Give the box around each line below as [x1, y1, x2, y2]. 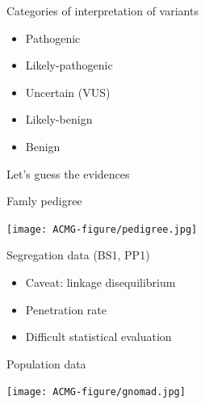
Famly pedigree [6, 192, 82, 209]
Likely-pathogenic [25, 57, 113, 74]
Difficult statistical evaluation [25, 328, 172, 345]
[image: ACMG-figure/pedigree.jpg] [6, 223, 198, 235]
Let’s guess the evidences [6, 165, 130, 182]
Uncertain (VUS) [25, 83, 111, 100]
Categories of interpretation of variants [6, 2, 199, 19]
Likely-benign [25, 111, 93, 128]
